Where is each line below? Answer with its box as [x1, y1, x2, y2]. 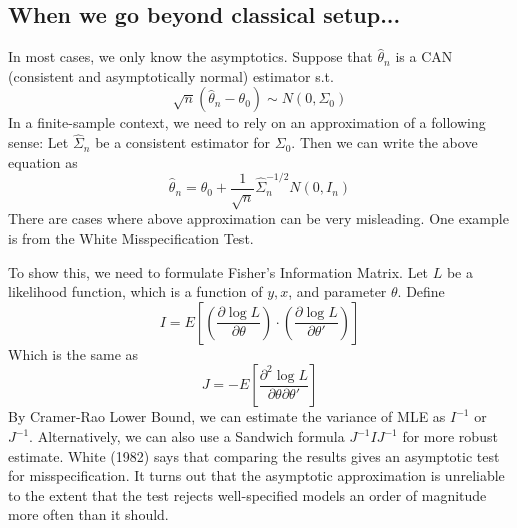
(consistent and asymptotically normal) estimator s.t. [8, 65, 334, 86]
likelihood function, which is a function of [8, 281, 263, 302]
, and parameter [288, 281, 387, 302]
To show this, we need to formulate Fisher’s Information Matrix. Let [8, 261, 429, 282]
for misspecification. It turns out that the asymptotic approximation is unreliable [8, 465, 505, 486]
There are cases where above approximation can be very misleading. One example [8, 208, 509, 229]
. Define [397, 281, 445, 302]
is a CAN [395, 46, 453, 67]
